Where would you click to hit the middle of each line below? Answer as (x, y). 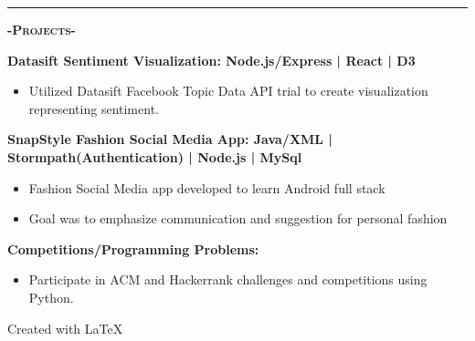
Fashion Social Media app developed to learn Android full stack (207, 187)
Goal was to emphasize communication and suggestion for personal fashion (238, 218)
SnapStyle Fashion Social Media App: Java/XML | (170, 139)
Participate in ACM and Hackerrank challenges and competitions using (228, 279)
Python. (51, 297)
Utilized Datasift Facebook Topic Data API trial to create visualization (228, 91)
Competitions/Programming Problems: (133, 248)
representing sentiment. (94, 108)
